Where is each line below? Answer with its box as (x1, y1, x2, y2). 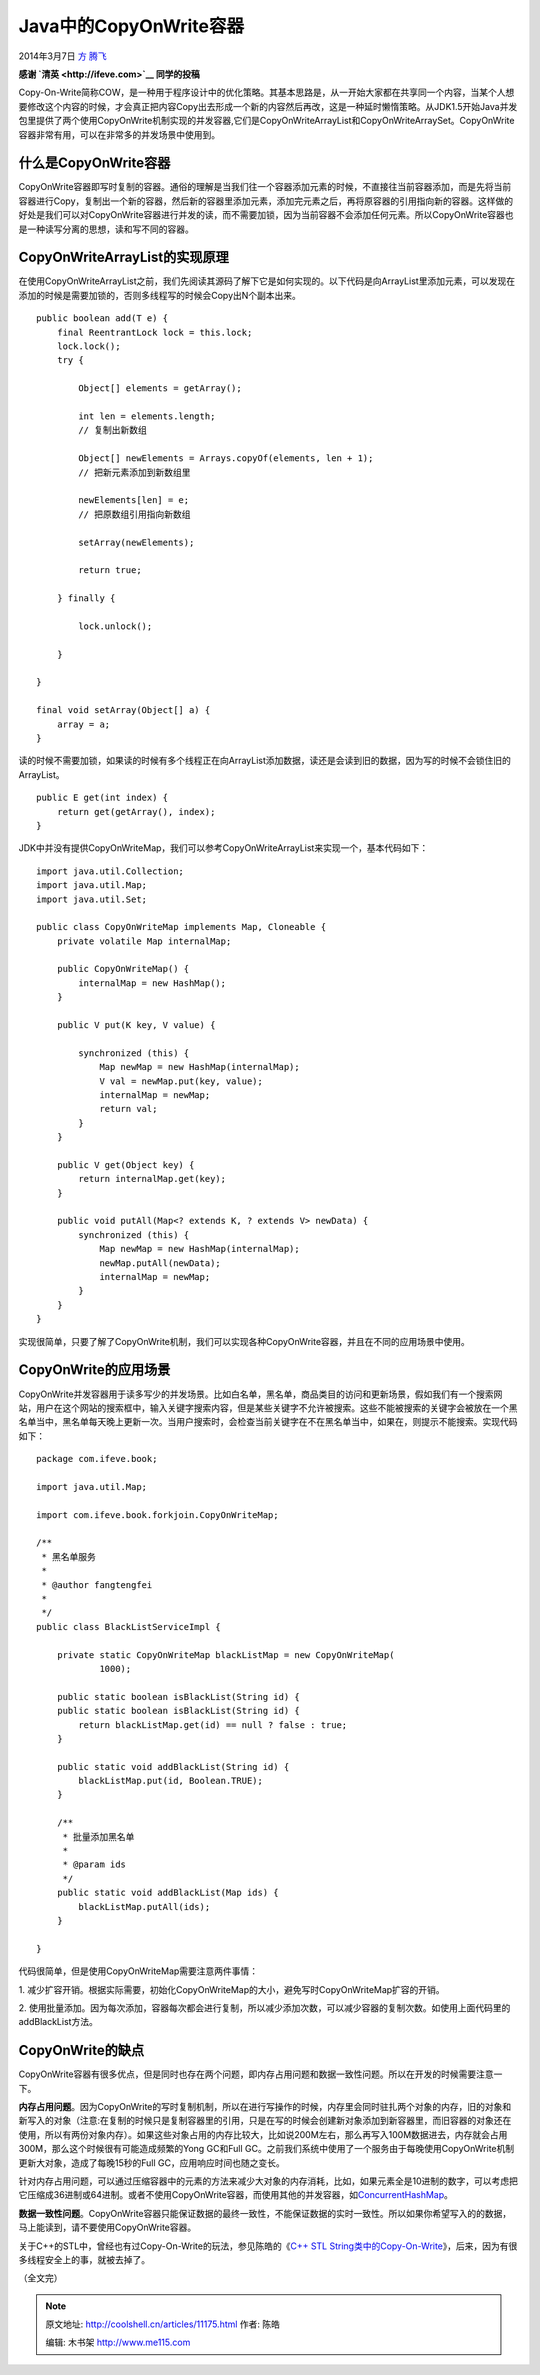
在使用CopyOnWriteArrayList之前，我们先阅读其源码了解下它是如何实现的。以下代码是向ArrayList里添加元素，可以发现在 (18, 275, 515, 287)
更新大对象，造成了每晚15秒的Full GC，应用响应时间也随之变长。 (18, 2156, 285, 2169)
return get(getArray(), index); (56, 806, 216, 817)
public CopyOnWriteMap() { (56, 963, 190, 975)
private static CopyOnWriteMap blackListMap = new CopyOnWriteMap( (56, 1649, 395, 1660)
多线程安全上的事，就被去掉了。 (18, 2253, 150, 2265)
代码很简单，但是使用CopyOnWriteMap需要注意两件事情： (18, 1965, 259, 1977)
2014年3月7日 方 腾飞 (18, 50, 107, 62)
